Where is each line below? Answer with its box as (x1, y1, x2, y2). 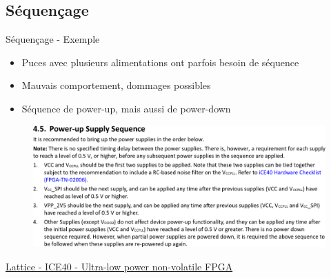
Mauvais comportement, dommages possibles (21, 78, 211, 92)
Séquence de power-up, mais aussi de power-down (21, 101, 231, 115)
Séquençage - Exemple (6, 32, 100, 46)
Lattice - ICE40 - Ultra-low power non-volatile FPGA (6, 259, 233, 273)
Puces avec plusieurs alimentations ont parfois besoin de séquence (21, 54, 299, 69)
